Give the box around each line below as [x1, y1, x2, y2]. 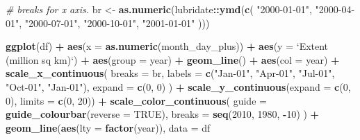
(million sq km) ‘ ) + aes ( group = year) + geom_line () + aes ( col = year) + [6, 52, 340, 67]
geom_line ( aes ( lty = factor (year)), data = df [6, 120, 211, 134]
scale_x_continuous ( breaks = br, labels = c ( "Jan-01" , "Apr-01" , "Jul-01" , [6, 66, 335, 80]
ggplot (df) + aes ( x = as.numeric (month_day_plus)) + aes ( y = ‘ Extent [6, 39, 329, 53]
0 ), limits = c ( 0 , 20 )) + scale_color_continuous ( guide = [6, 93, 267, 107]
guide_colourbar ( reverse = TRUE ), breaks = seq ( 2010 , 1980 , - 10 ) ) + [6, 107, 320, 121]
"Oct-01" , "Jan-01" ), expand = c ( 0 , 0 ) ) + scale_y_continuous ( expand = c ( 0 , [6, 79, 351, 94]
